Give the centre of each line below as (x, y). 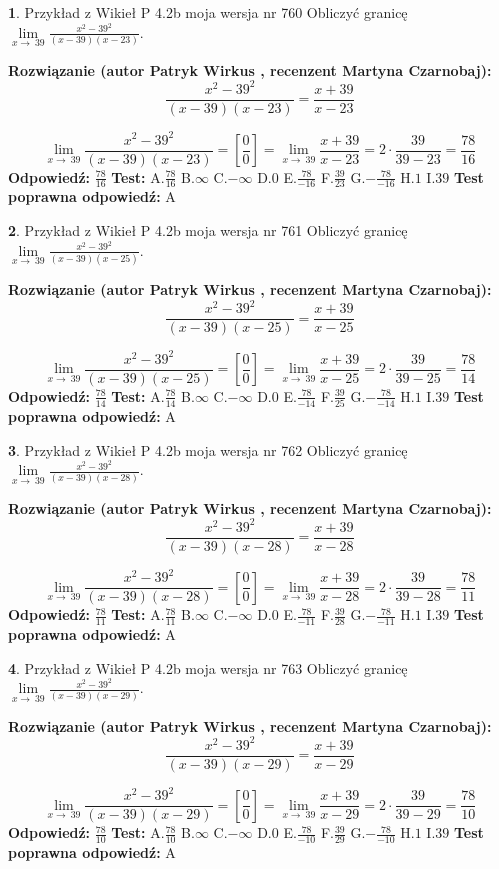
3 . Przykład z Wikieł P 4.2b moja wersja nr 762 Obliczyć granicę (208, 449)
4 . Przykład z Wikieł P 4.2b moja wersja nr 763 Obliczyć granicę (208, 667)
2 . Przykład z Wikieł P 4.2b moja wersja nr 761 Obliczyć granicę (208, 230)
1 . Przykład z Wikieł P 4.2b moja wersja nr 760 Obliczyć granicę (208, 12)
